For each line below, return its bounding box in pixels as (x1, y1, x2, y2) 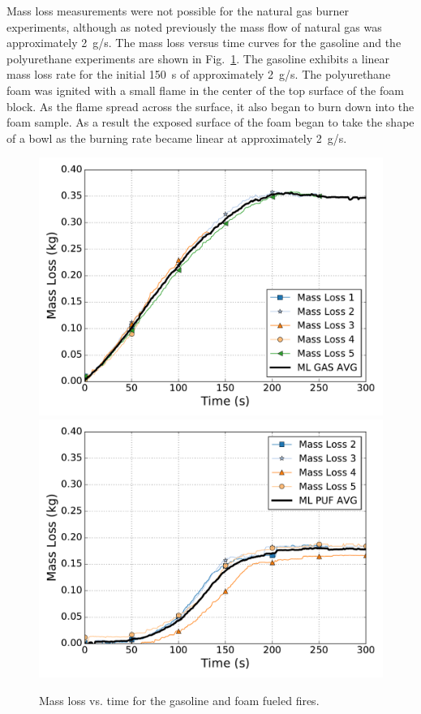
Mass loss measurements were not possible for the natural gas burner (6, 2, 350, 19)
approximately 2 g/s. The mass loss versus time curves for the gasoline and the (6, 34, 402, 51)
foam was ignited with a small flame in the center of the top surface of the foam (6, 81, 404, 98)
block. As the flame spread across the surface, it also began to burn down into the (6, 97, 415, 114)
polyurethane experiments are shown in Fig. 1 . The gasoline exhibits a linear (6, 49, 390, 67)
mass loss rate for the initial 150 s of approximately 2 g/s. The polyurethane (6, 66, 391, 83)
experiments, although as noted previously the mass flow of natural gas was (6, 18, 382, 35)
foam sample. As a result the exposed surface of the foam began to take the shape (6, 114, 415, 131)
